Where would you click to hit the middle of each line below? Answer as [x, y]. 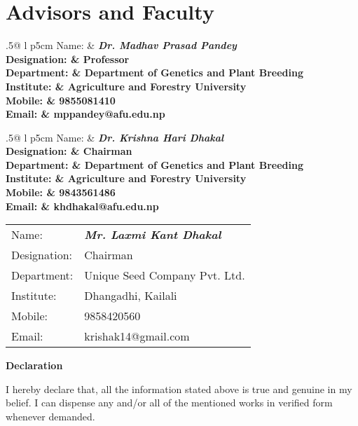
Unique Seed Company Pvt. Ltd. [165, 275]
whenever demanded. [50, 417]
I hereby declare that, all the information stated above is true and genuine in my [179, 389]
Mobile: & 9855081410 [61, 100]
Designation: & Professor [68, 59]
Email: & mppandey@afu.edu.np [85, 114]
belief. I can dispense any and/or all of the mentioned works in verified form [169, 403]
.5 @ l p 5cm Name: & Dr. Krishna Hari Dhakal [115, 137]
